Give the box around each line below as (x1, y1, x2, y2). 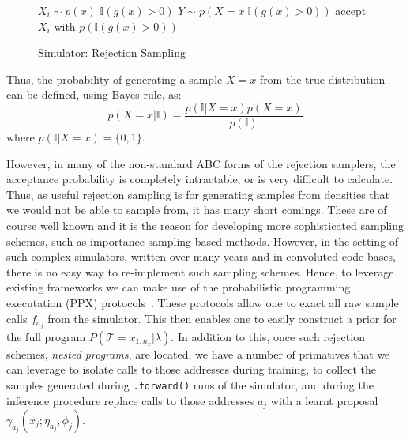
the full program (6, 328, 86, 344)
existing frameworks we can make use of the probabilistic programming (6, 279, 351, 295)
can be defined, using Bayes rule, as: (6, 86, 182, 103)
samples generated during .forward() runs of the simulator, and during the (6, 376, 374, 393)
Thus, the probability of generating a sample (6, 70, 223, 87)
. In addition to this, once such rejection (171, 328, 365, 344)
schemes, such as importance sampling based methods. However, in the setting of (6, 232, 399, 249)
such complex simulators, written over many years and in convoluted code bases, (6, 248, 396, 265)
